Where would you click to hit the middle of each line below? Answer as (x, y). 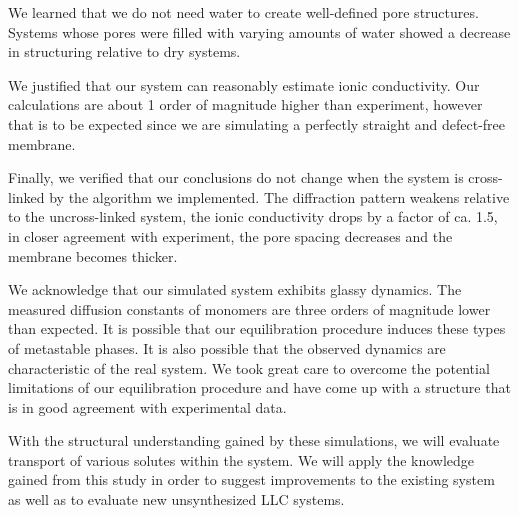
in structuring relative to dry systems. (124, 51)
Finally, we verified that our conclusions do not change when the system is (236, 177)
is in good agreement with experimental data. (147, 406)
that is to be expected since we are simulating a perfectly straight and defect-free (257, 123)
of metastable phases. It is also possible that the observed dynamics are (227, 347)
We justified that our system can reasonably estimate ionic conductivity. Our (244, 84)
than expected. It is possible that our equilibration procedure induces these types (257, 328)
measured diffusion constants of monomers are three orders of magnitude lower (249, 308)
